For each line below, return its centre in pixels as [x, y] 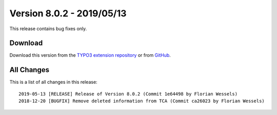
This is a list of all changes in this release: [53, 82]
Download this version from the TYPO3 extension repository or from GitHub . [90, 55]
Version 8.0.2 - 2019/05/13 [68, 13]
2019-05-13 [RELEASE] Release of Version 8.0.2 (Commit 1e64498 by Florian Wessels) [128, 94]
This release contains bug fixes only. [48, 29]
